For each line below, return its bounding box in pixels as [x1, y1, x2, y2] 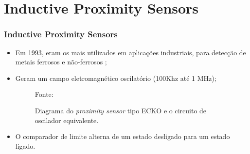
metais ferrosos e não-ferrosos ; [15, 57, 107, 67]
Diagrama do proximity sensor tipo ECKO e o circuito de [35, 105, 207, 115]
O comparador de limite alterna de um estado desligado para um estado [15, 131, 230, 141]
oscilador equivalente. [35, 115, 99, 125]
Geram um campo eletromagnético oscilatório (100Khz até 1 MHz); [15, 73, 216, 83]
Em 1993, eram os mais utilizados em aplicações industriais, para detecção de [15, 47, 246, 57]
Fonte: [35, 89, 54, 99]
